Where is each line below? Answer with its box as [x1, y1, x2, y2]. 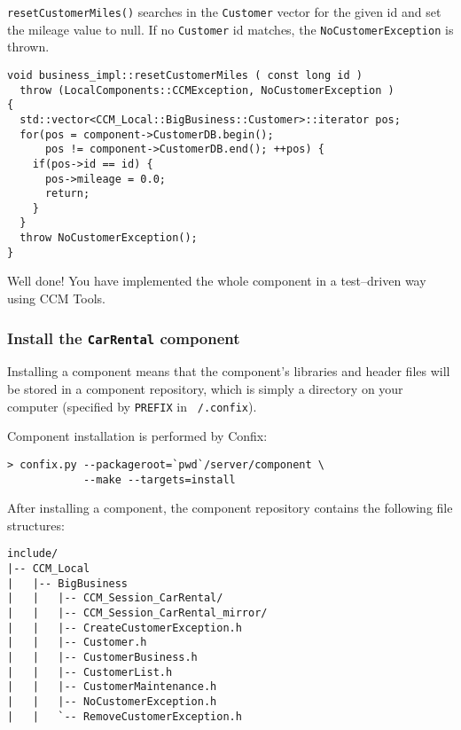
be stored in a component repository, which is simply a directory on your [7, 380, 403, 397]
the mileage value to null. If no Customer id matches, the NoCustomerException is [7, 20, 454, 38]
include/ [7, 547, 59, 561]
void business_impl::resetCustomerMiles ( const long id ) [7, 68, 363, 82]
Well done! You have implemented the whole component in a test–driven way [7, 271, 426, 290]
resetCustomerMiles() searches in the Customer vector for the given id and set [7, 3, 441, 20]
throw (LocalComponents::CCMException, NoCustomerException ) [20, 83, 395, 97]
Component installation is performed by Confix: [7, 427, 268, 445]
